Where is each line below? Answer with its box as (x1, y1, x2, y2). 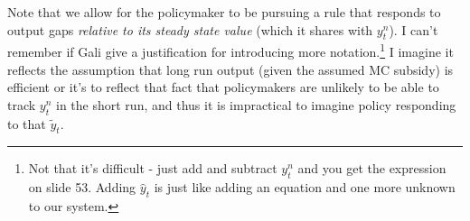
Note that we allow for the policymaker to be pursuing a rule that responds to (7, 3, 441, 21)
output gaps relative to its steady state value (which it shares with (7, 20, 373, 39)
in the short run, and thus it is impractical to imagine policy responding (56, 95, 456, 114)
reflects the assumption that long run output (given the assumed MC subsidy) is (7, 60, 454, 78)
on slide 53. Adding (28, 178, 136, 197)
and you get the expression (297, 159, 446, 178)
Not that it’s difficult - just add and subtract (28, 159, 277, 178)
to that (7, 114, 46, 133)
